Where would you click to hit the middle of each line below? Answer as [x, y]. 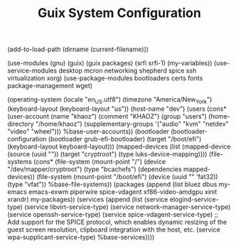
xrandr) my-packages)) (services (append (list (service [88, 199]
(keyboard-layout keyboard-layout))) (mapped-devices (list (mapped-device [119, 146]
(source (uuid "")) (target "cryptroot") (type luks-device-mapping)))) [107, 153]
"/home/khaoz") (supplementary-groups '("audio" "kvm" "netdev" [132, 124]
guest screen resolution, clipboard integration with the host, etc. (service [114, 230]
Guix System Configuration [119, 13]
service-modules [32, 71]
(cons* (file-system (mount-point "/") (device [99, 161]
